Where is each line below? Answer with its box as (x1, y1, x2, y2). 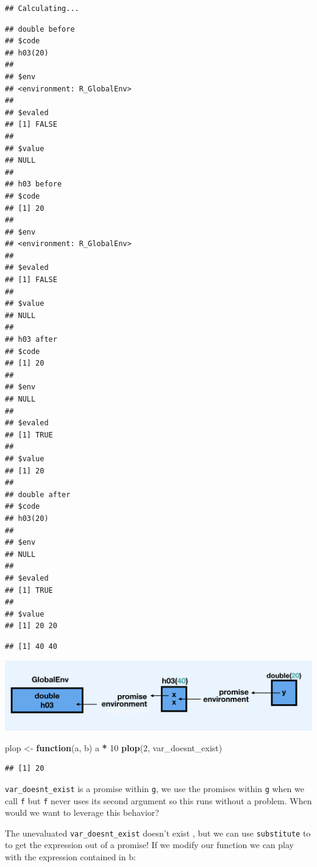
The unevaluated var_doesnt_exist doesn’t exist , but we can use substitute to (5, 826, 311, 839)
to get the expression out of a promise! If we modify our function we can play (5, 838, 294, 851)
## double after (5, 490, 71, 499)
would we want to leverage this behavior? (5, 806, 159, 819)
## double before (5, 24, 75, 34)
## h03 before (5, 180, 62, 189)
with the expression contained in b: (5, 851, 136, 863)
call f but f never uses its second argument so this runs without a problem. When (5, 794, 312, 807)
